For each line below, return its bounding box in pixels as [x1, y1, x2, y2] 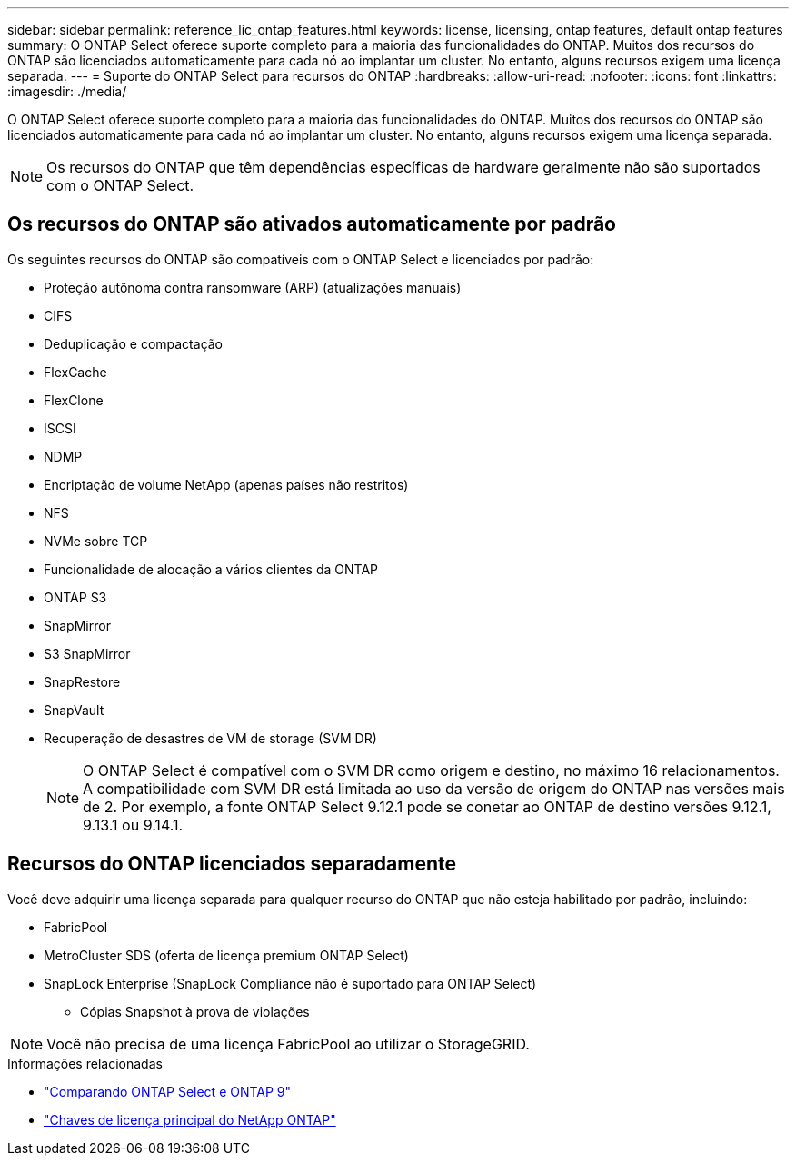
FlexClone [44, 392, 104, 408]
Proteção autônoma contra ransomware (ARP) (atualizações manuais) [44, 279, 462, 295]
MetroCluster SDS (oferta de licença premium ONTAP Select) [44, 947, 409, 963]
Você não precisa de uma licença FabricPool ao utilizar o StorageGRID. [46, 1034, 530, 1053]
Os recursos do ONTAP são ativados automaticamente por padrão [7, 213, 617, 236]
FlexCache [44, 363, 107, 380]
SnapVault [44, 701, 104, 718]
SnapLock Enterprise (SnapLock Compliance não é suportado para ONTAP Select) [44, 975, 537, 991]
